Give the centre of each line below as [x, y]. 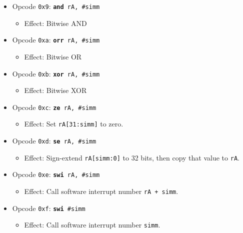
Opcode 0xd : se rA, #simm [54, 141]
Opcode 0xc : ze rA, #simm [54, 107]
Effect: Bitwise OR [53, 56]
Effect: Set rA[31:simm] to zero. [74, 124]
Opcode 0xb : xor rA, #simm [56, 73]
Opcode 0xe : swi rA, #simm [56, 174]
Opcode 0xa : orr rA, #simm [56, 40]
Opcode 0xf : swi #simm [49, 208]
